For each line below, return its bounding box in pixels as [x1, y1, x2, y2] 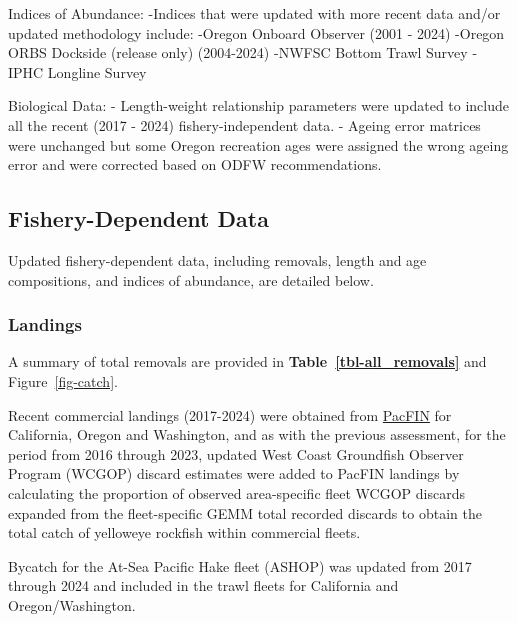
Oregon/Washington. [8, 594, 136, 615]
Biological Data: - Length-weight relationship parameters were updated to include [8, 95, 510, 116]
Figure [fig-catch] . [8, 370, 118, 391]
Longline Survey [47, 61, 147, 82]
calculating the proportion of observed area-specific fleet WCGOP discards [8, 482, 465, 503]
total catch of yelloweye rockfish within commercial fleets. [8, 522, 361, 543]
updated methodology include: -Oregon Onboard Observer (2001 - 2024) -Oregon [8, 22, 505, 43]
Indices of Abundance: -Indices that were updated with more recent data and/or [8, 3, 501, 23]
